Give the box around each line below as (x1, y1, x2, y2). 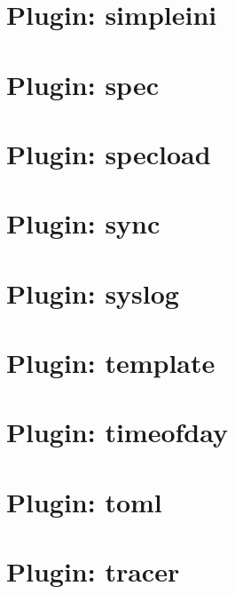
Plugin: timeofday (6, 414, 229, 450)
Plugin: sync (6, 205, 161, 242)
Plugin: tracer (6, 553, 180, 590)
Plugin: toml (6, 483, 162, 519)
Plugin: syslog (6, 274, 179, 311)
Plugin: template (6, 345, 215, 381)
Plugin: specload (6, 135, 211, 171)
